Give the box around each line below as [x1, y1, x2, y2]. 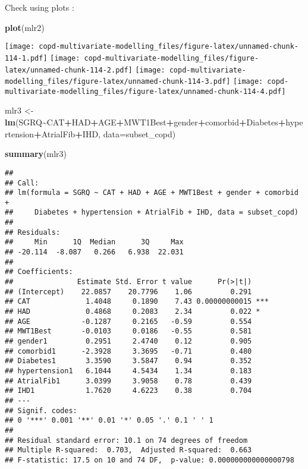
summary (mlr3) [5, 147, 67, 160]
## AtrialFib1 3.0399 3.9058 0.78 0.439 [5, 376, 252, 385]
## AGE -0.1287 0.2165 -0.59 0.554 [5, 317, 252, 326]
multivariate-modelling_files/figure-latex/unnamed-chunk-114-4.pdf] [5, 87, 286, 96]
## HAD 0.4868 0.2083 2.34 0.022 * [5, 307, 260, 316]
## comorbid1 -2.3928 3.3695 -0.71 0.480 [5, 347, 252, 355]
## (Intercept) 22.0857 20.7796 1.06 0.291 [5, 287, 252, 296]
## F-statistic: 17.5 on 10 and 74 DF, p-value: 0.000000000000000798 [5, 455, 294, 464]
